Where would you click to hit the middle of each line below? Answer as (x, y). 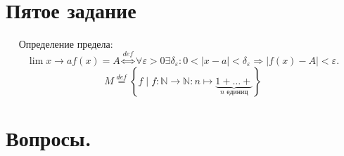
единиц (237, 92)
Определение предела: (66, 44)
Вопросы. (49, 137)
